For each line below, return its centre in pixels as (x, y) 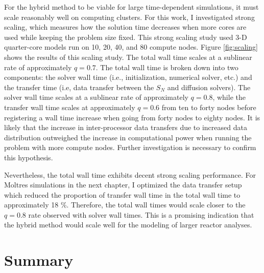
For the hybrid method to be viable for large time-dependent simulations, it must (131, 7)
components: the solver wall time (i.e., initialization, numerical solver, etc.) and (128, 77)
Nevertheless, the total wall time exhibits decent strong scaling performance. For (130, 174)
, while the (229, 97)
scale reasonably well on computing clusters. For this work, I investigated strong (129, 17)
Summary (39, 260)
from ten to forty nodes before (209, 107)
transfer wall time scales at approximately (70, 107)
